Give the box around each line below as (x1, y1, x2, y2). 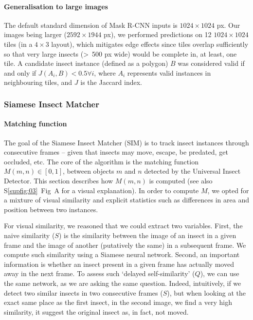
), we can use (200, 268, 239, 279)
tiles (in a (4, 39, 33, 49)
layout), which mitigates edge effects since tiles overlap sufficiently (51, 39, 249, 49)
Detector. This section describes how (4, 175, 113, 185)
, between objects (62, 166, 114, 176)
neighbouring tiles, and (4, 77, 72, 87)
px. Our (217, 20, 240, 30)
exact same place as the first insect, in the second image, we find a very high (4, 297, 232, 307)
